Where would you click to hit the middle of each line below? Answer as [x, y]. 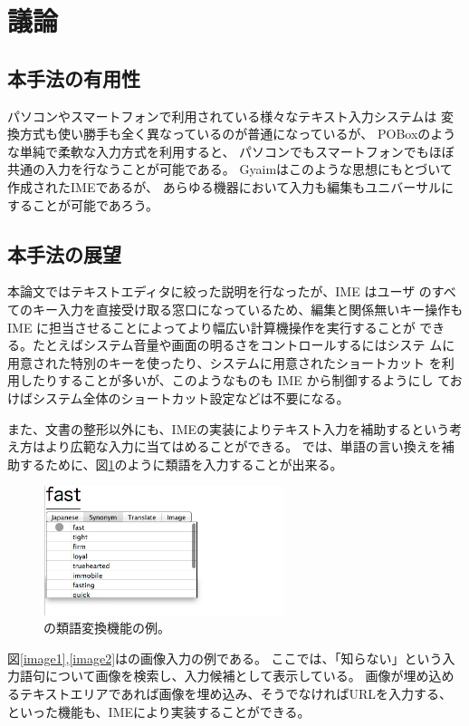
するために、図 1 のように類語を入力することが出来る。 [181, 464]
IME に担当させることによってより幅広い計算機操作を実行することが [211, 327]
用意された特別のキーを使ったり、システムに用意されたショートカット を [225, 362]
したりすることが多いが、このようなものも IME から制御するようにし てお [241, 380]
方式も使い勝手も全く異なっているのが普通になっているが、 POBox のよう [238, 134]
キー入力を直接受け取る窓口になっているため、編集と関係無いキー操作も [248, 309]
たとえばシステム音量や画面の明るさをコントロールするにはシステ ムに [244, 345]
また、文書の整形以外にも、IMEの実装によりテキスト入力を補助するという [229, 428]
